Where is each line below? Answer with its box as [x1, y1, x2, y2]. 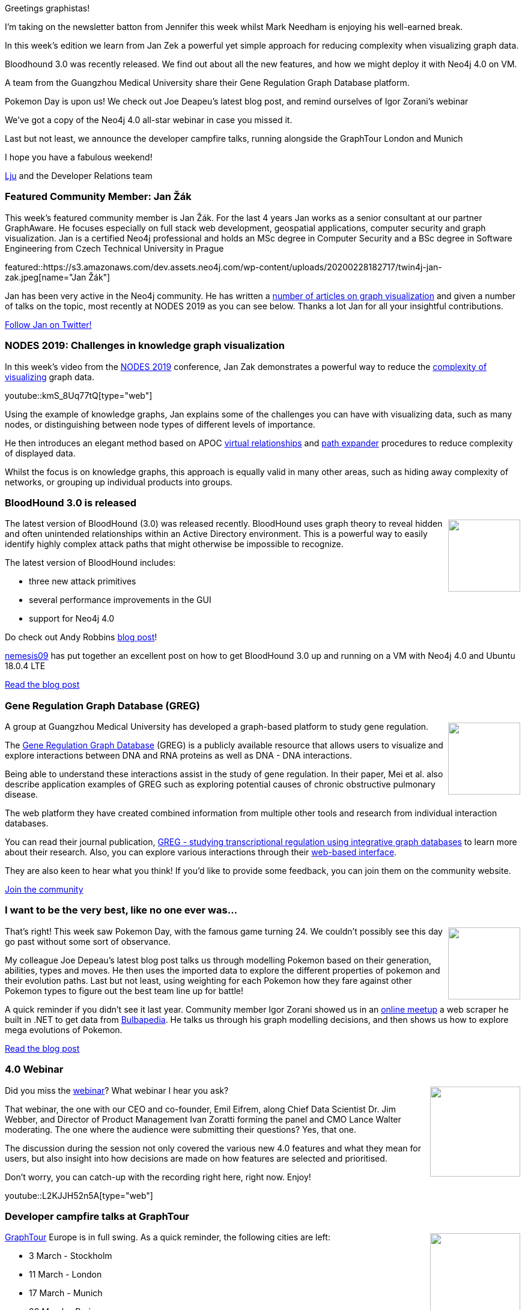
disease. [5, 789, 38, 799]
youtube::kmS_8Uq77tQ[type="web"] [5, 390, 153, 401]
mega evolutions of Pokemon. [5, 1024, 123, 1035]
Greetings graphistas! [5, 3, 90, 13]
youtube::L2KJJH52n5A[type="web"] [5, 1190, 153, 1201]
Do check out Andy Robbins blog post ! [5, 632, 157, 643]
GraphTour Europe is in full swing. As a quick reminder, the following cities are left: [5, 1232, 330, 1243]
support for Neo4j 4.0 [29, 613, 115, 624]
